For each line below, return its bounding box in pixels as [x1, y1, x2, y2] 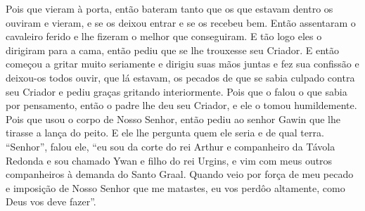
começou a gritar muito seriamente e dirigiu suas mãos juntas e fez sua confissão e [6, 56, 359, 71]
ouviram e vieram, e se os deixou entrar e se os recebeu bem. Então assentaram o [6, 15, 356, 30]
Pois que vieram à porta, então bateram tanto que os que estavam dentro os [6, 1, 333, 15]
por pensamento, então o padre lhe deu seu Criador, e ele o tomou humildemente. [6, 98, 357, 113]
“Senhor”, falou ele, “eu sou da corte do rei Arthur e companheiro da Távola [6, 139, 335, 153]
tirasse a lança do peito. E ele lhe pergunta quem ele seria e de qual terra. [6, 125, 324, 140]
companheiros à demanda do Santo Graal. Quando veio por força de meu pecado [6, 167, 354, 181]
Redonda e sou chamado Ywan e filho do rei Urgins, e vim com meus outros [6, 153, 333, 167]
